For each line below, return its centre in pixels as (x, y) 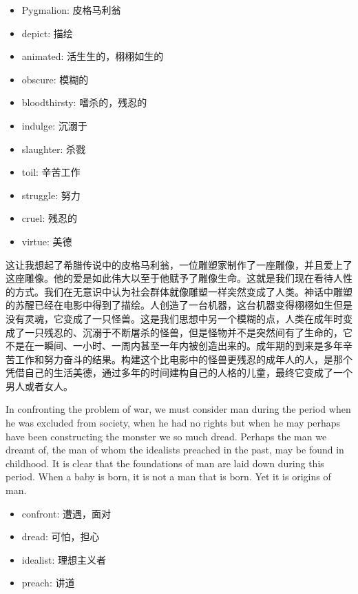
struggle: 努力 (51, 195)
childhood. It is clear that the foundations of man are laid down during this (165, 463)
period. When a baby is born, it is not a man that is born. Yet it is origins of (168, 477)
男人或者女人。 (39, 386)
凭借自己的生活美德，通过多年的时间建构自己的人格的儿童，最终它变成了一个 (179, 372)
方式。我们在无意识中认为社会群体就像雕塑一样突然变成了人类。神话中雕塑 (183, 291)
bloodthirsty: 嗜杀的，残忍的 (84, 102)
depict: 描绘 (47, 33)
